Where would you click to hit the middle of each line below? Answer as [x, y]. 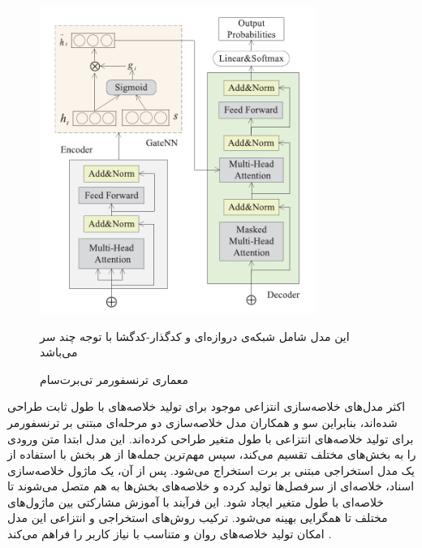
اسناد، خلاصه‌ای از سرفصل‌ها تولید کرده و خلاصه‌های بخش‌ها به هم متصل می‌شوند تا [211, 486]
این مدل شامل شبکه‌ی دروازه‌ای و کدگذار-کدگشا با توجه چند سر [195, 336]
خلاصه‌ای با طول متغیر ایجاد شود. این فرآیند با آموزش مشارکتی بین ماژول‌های [196, 501]
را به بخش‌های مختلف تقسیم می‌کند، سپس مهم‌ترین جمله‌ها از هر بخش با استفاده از [212, 454]
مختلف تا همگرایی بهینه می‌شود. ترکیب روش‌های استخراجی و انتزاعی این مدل [198, 518]
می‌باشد [59, 352]
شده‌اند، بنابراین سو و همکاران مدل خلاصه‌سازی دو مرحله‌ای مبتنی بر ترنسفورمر [202, 422]
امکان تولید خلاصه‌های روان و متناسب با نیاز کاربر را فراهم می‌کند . [170, 534]
